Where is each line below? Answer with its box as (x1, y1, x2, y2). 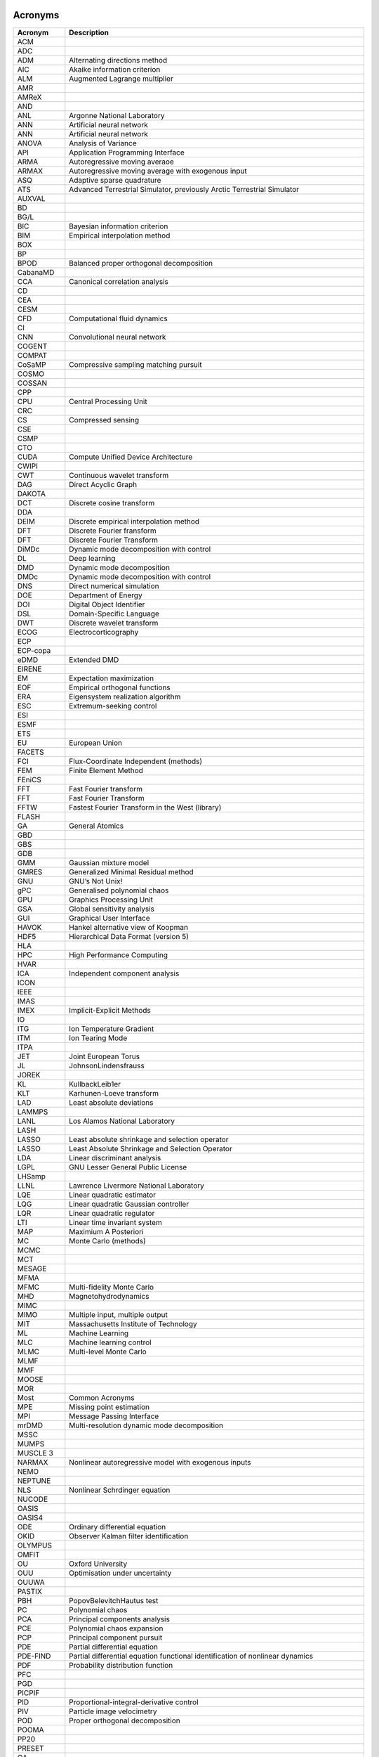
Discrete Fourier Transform (69, 535, 158, 545)
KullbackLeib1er (69, 1079, 121, 1089)
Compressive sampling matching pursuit (69, 359, 203, 369)
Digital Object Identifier (69, 599, 145, 609)
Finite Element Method (69, 765, 144, 775)
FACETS (17, 747, 45, 757)
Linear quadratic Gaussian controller (69, 1199, 189, 1209)
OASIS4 (17, 1512, 44, 1522)
